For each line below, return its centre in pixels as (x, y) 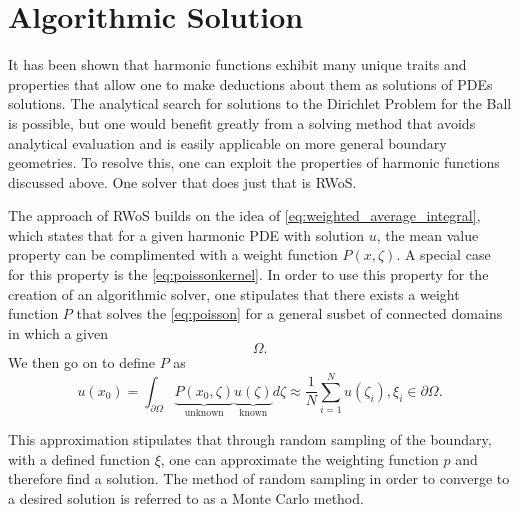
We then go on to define (81, 362)
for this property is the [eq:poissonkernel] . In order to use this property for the (248, 274)
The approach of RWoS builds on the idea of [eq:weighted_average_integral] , (244, 215)
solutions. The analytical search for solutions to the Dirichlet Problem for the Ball (260, 103)
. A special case (443, 254)
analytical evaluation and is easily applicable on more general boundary (227, 142)
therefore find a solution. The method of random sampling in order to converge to (259, 478)
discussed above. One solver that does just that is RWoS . (182, 181)
